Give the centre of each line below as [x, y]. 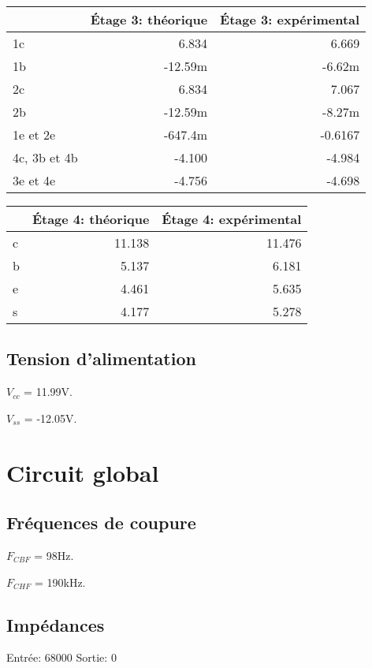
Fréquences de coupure [101, 522]
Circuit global [83, 472]
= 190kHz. [60, 582]
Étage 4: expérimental [232, 219]
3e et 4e [34, 180]
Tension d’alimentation [101, 358]
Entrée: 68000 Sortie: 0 [61, 657]
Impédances [56, 624]
